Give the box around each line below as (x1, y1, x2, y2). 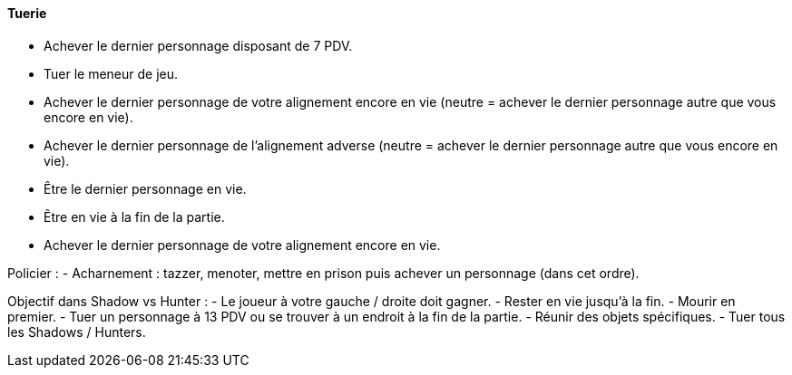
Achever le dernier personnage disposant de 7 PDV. (44, 37, 353, 53)
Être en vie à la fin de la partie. (44, 208, 225, 225)
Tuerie (7, 5, 47, 21)
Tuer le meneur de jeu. (44, 65, 179, 82)
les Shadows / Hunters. (7, 323, 146, 340)
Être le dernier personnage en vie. (44, 180, 247, 197)
